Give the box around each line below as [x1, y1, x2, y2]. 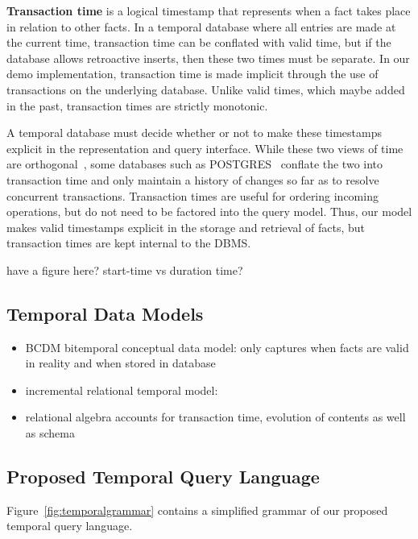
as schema [25, 425, 75, 442]
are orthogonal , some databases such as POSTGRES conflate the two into [6, 155, 383, 172]
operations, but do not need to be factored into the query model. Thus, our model [6, 203, 412, 220]
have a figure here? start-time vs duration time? [6, 261, 243, 278]
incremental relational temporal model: [25, 381, 218, 398]
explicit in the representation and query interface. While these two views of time [6, 139, 404, 156]
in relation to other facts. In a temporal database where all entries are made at [6, 18, 396, 35]
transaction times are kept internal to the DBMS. [6, 234, 251, 251]
